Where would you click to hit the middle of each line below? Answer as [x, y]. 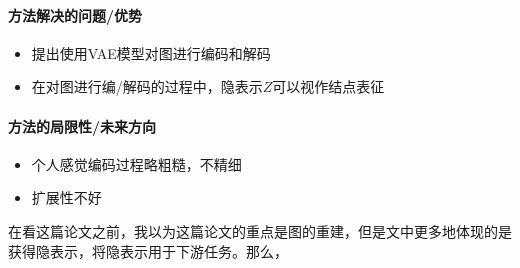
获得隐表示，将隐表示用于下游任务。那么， [148, 250]
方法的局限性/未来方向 [82, 125]
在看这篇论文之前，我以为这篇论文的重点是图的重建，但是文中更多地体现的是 [260, 230]
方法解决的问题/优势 [75, 14]
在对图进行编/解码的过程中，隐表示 [147, 86]
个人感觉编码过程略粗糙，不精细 [136, 163]
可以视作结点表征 [328, 86]
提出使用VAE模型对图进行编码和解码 [151, 52]
